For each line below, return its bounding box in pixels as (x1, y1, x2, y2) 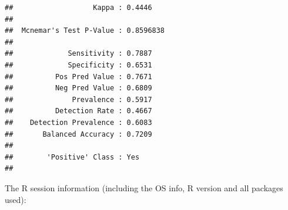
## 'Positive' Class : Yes (5, 153, 140, 161)
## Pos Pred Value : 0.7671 (5, 72, 152, 81)
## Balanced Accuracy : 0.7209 (5, 130, 152, 138)
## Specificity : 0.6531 (5, 60, 152, 69)
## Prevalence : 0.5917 (5, 95, 152, 104)
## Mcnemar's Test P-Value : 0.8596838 (5, 26, 165, 35)
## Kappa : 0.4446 (5, 4, 152, 12)
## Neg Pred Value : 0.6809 (5, 84, 152, 93)
